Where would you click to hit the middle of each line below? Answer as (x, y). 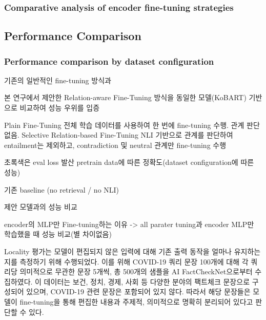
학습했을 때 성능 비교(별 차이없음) (58, 234)
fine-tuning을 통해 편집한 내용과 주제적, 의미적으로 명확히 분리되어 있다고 (136, 301)
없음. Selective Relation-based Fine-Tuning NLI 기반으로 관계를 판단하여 (119, 135)
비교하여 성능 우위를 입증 (60, 108)
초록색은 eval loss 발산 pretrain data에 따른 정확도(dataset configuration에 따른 (129, 162)
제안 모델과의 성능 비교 (41, 207)
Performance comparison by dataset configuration (109, 61)
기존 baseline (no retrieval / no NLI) (62, 189)
